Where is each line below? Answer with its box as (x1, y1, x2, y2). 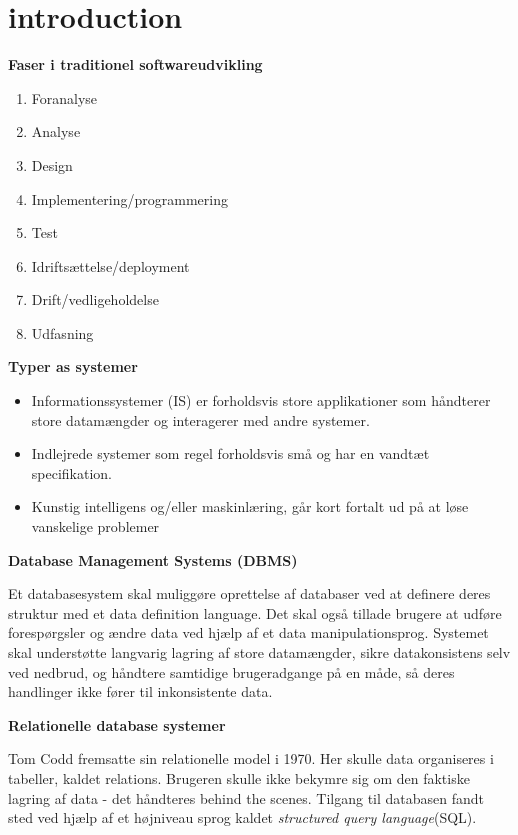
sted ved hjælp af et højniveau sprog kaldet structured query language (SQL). (8, 807, 477, 828)
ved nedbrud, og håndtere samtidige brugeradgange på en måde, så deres (8, 661, 455, 682)
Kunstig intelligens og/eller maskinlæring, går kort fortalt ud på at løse (31, 496, 469, 517)
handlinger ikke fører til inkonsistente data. (8, 681, 273, 702)
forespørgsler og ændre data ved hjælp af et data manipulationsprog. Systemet (8, 622, 489, 643)
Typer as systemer (8, 356, 138, 377)
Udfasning (31, 322, 94, 343)
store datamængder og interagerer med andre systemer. (31, 409, 370, 430)
